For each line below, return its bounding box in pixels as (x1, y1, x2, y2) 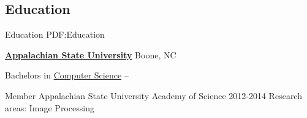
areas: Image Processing (5, 101, 94, 114)
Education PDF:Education (5, 28, 105, 41)
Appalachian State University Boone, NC (5, 48, 176, 61)
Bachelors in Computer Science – (5, 69, 129, 82)
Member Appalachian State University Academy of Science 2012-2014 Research (5, 89, 302, 102)
